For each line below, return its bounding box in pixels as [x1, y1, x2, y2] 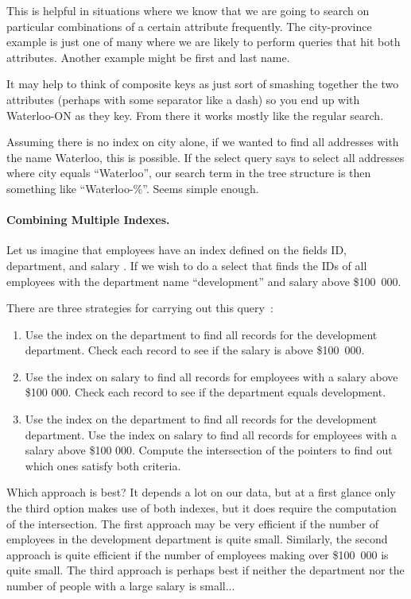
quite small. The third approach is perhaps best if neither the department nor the [6, 562, 405, 578]
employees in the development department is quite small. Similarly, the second [6, 531, 388, 547]
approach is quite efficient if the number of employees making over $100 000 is [6, 546, 389, 562]
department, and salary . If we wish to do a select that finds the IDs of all [6, 257, 367, 273]
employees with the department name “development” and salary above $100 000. [6, 272, 401, 289]
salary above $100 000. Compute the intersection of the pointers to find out [25, 442, 393, 458]
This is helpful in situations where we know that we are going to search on [6, 2, 370, 18]
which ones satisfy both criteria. [25, 457, 181, 473]
